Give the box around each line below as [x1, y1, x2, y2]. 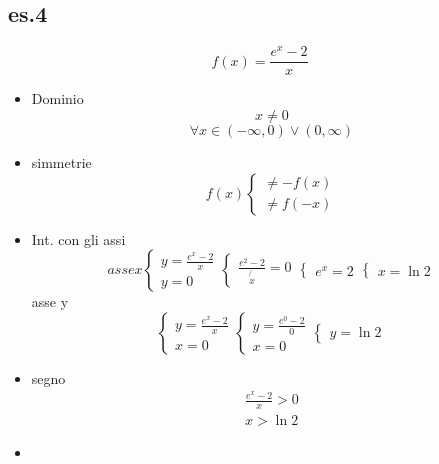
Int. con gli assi [31, 228, 126, 249]
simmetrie [31, 151, 92, 172]
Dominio [31, 88, 84, 109]
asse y [31, 291, 69, 312]
